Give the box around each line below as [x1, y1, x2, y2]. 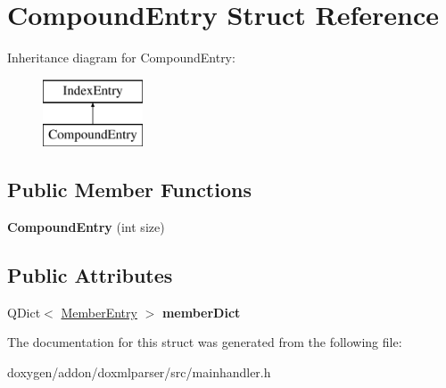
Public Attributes [7, 261, 173, 289]
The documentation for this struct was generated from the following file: [7, 333, 402, 351]
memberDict [161, 302, 241, 321]
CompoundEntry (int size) [7, 218, 165, 236]
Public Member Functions [7, 176, 252, 203]
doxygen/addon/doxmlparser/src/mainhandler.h [7, 363, 271, 382]
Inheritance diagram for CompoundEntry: [7, 48, 235, 67]
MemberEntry [61, 302, 137, 321]
